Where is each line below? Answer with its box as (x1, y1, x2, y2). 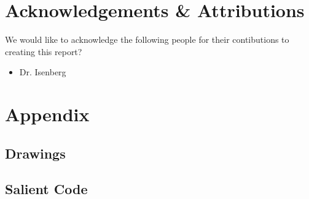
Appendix (5, 102, 90, 127)
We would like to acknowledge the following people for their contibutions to (5, 33, 289, 46)
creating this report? (5, 45, 82, 58)
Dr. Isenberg (19, 66, 66, 78)
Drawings (5, 143, 66, 162)
